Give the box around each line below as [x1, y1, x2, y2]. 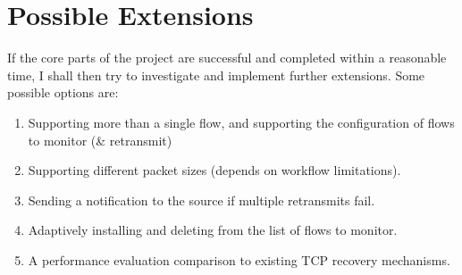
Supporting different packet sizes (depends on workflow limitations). [28, 161, 401, 179]
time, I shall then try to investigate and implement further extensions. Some [7, 65, 425, 84]
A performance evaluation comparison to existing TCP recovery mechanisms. [28, 250, 450, 269]
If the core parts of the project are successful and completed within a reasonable [7, 48, 447, 67]
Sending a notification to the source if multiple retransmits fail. [28, 190, 375, 209]
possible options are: [7, 83, 119, 102]
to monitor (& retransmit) [28, 130, 172, 149]
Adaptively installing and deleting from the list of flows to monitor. [28, 221, 398, 239]
